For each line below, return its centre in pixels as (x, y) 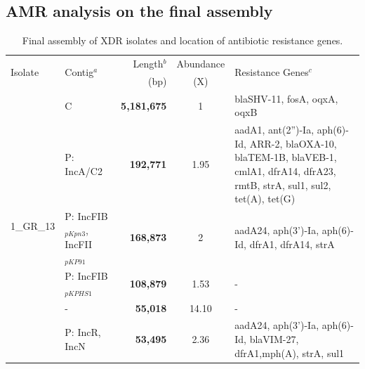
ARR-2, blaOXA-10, (293, 143)
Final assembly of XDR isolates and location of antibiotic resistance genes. (182, 40)
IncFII (78, 244)
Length (148, 64)
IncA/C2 (84, 170)
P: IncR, (83, 332)
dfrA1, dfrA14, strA (292, 244)
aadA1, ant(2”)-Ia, (274, 130)
